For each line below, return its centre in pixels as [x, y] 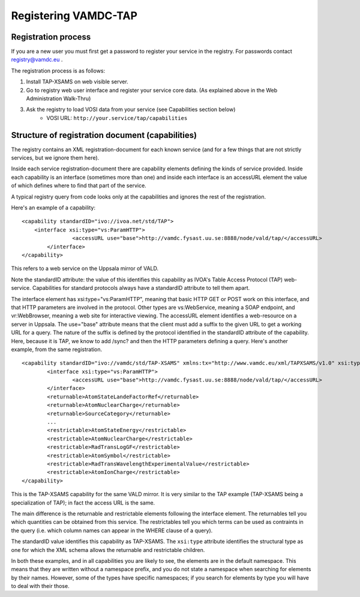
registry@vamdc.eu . [37, 59]
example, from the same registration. [57, 349]
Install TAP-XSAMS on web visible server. [77, 82]
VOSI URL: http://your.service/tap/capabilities [117, 118]
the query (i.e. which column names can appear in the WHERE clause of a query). [112, 530]
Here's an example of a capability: [53, 208]
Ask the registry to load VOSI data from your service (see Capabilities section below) [131, 109]
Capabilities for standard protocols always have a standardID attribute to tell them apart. [141, 288]
